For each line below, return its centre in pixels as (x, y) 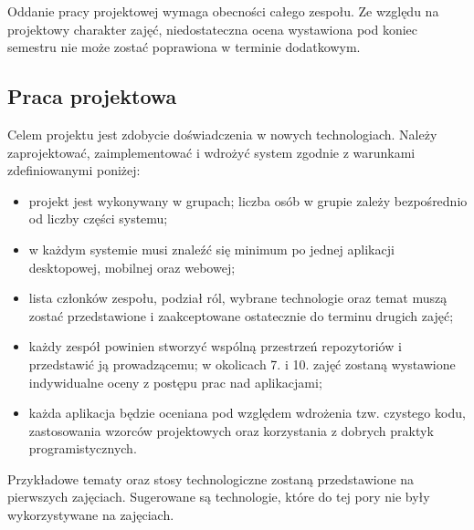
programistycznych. (83, 448)
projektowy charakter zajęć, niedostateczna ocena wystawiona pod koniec (213, 29)
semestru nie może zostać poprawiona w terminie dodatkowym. (184, 47)
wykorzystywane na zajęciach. (91, 515)
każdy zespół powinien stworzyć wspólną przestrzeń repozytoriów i (215, 346)
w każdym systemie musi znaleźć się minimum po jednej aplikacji (211, 249)
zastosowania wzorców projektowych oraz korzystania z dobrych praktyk (231, 430)
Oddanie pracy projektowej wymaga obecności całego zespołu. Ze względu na (223, 11)
